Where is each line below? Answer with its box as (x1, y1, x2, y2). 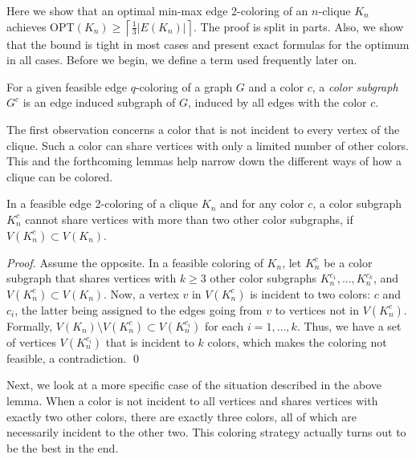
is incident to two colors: (250, 285, 371, 302)
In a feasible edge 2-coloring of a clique (6, 195, 198, 212)
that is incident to (105, 333, 194, 350)
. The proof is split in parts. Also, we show (194, 18, 404, 35)
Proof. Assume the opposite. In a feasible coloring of (6, 254, 263, 270)
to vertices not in (275, 301, 359, 318)
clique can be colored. (6, 168, 113, 185)
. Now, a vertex (104, 285, 179, 302)
